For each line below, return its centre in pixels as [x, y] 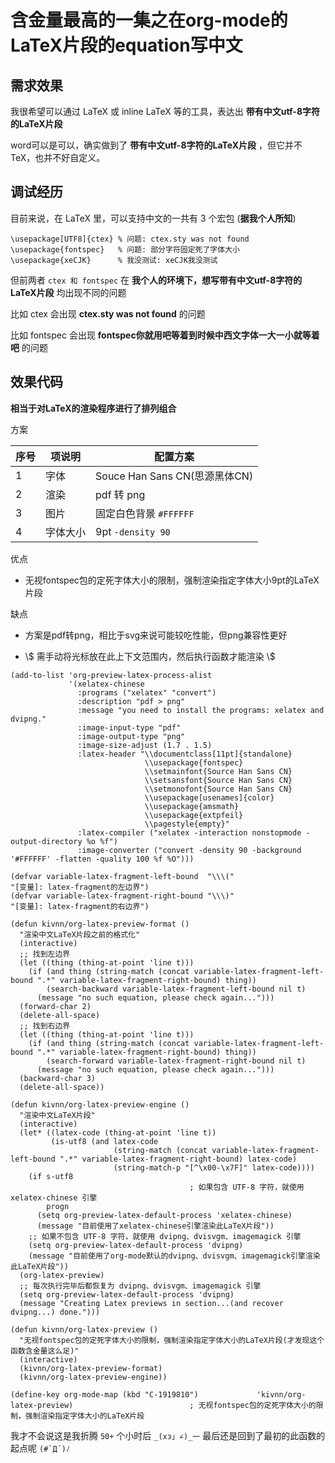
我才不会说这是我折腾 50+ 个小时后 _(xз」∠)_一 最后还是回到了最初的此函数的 [168, 1435]
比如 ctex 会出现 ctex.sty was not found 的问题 [108, 313]
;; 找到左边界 [45, 954]
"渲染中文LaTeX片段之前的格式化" [80, 934]
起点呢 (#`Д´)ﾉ [40, 1448]
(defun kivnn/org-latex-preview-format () [100, 924]
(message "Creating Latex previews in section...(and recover [151, 1303]
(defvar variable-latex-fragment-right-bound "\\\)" [122, 896]
